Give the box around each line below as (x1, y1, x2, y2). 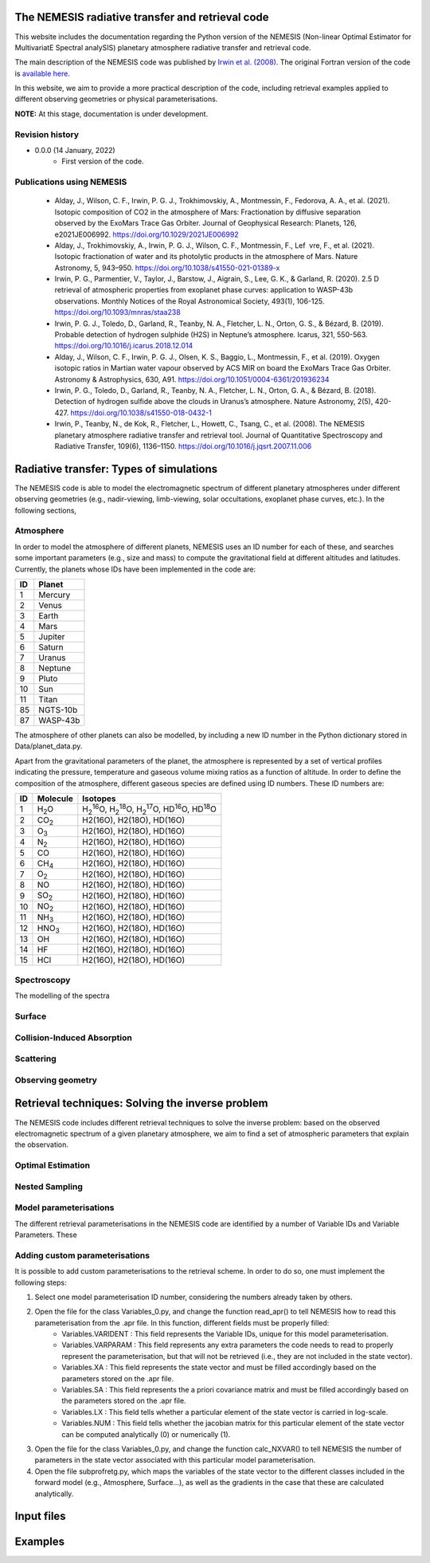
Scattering (14, 1053, 57, 1064)
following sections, (14, 505, 77, 515)
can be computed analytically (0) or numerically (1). (61, 1429, 231, 1439)
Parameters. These (14, 1230, 77, 1239)
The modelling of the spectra (14, 991, 111, 1000)
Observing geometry (14, 1074, 97, 1086)
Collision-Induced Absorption (14, 1032, 133, 1043)
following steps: (14, 1278, 67, 1287)
